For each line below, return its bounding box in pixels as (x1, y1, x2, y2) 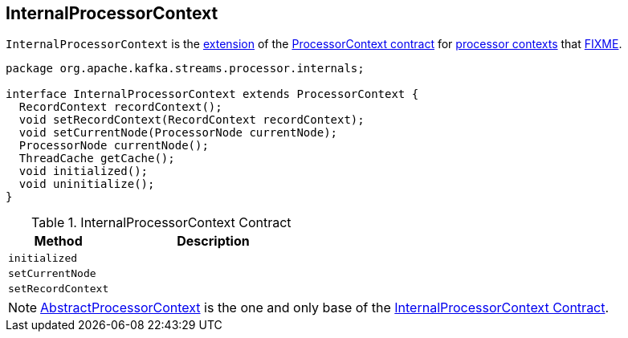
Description (177, 233, 250, 250)
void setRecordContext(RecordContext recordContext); (18, 113, 365, 127)
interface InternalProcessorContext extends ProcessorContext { (6, 88, 419, 101)
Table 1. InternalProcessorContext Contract (31, 214, 292, 231)
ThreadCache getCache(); (18, 152, 175, 165)
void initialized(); (18, 165, 149, 178)
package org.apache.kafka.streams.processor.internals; (6, 62, 365, 75)
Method (34, 233, 83, 250)
